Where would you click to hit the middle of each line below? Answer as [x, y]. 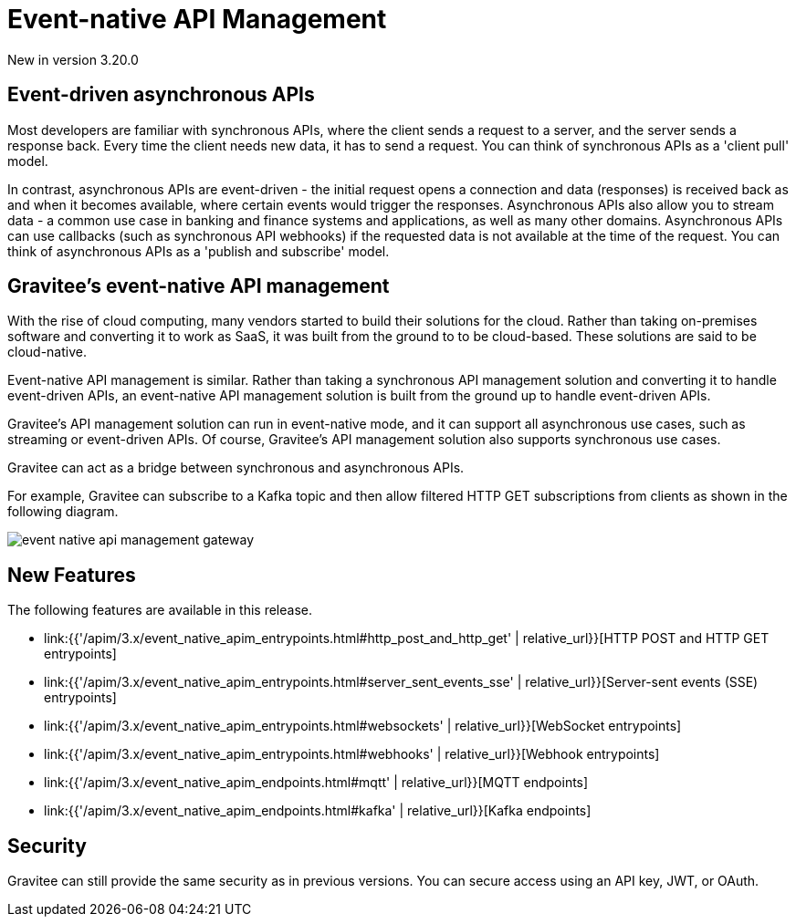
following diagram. [63, 512]
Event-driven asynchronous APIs [161, 95]
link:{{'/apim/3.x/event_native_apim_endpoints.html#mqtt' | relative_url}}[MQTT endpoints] [316, 783]
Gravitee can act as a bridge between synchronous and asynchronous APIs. [236, 468]
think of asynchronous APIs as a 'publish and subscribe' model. [199, 251]
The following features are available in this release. [160, 610]
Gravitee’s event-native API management [199, 286]
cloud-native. [47, 352]
